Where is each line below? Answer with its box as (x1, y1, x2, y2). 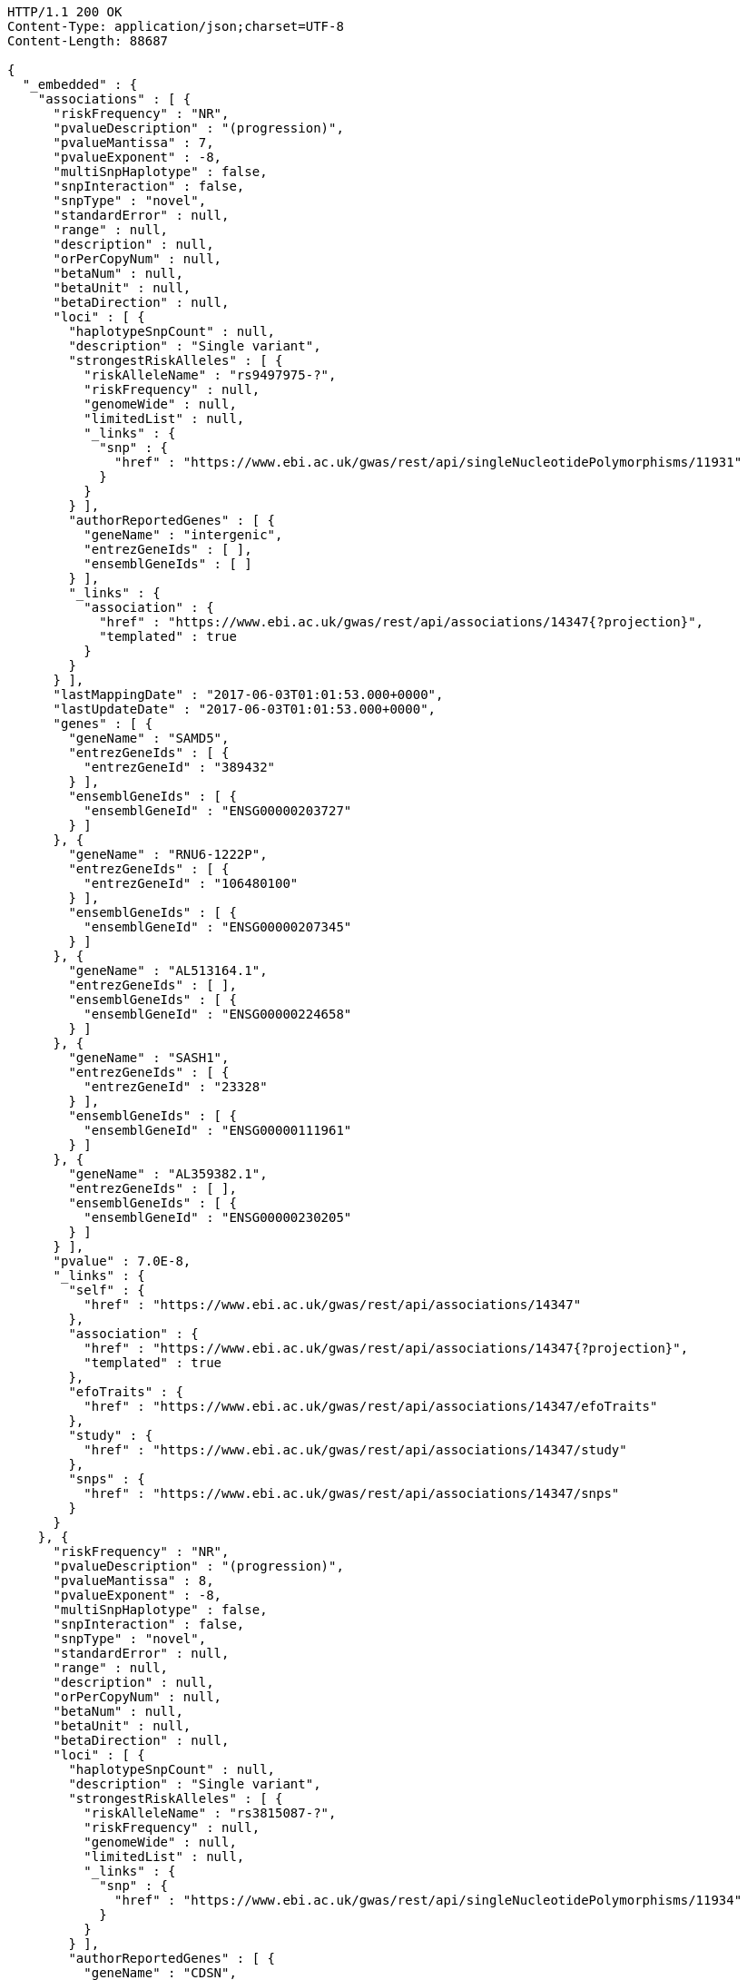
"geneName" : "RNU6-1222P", (68, 847, 268, 862)
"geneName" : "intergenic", (84, 527, 283, 542)
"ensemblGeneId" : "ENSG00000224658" (84, 1007, 352, 1021)
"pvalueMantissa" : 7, (53, 135, 214, 150)
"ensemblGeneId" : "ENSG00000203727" (84, 803, 352, 818)
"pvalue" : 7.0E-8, (53, 1254, 192, 1268)
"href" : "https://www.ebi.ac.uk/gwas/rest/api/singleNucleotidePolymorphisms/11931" (114, 455, 742, 469)
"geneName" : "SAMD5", (68, 731, 230, 745)
